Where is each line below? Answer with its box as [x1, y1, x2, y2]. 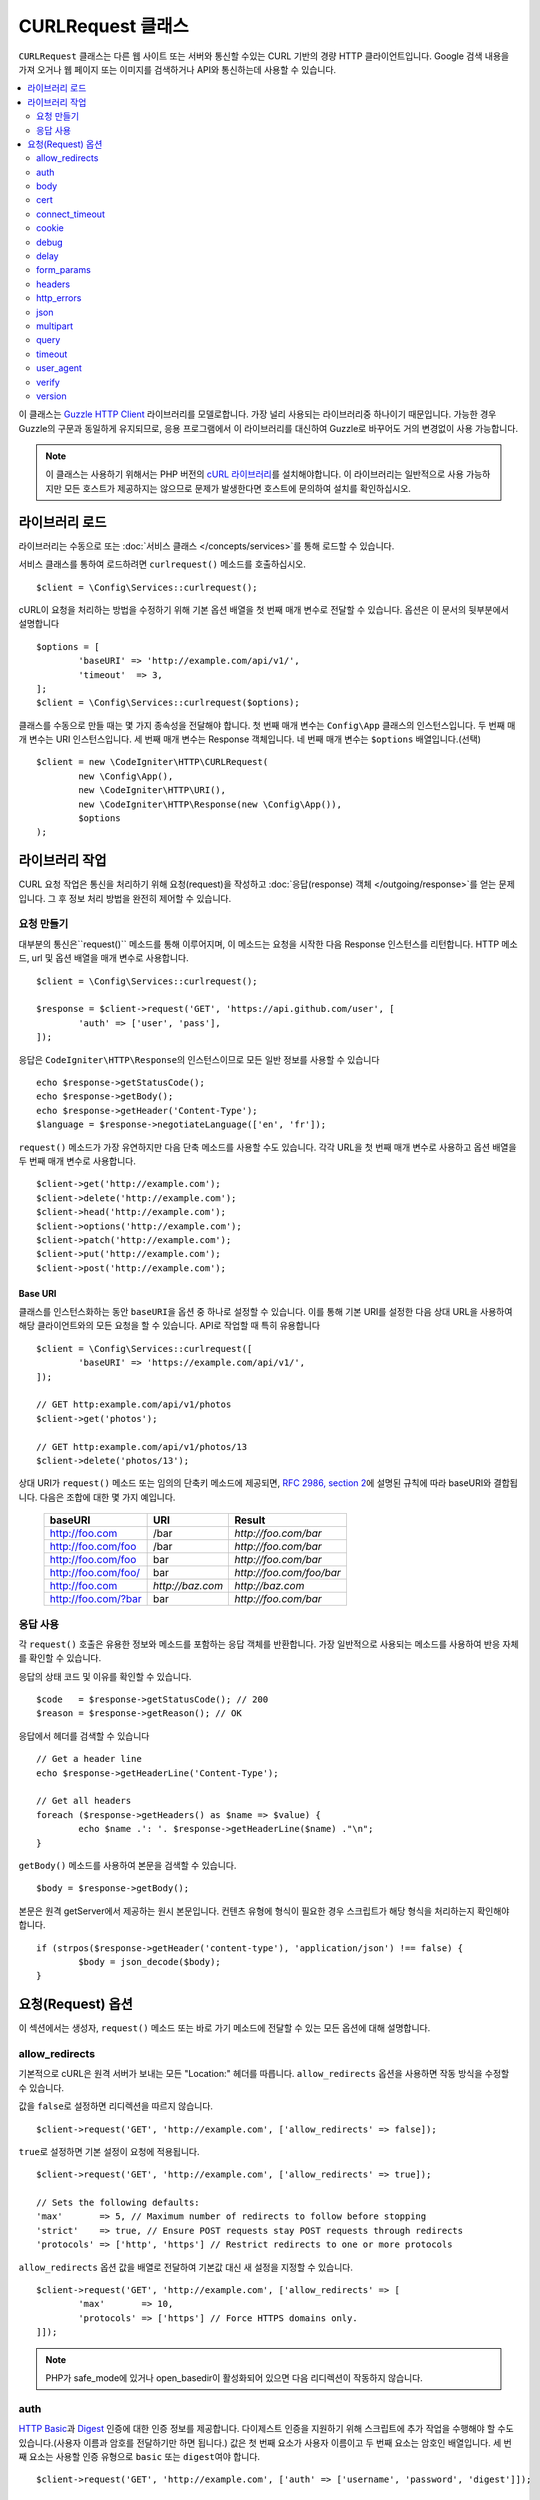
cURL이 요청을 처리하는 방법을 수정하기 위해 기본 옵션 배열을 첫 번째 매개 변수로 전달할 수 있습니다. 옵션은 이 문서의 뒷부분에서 [18, 603, 509, 615]
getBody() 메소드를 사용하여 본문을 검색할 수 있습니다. [18, 1859, 237, 1871]
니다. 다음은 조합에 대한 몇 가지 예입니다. [18, 1491, 176, 1503]
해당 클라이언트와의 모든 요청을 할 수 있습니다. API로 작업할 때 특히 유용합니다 [18, 1320, 320, 1332]
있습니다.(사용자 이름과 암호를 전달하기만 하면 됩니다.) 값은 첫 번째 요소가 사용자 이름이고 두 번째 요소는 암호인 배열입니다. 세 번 [18, 2436, 512, 2449]
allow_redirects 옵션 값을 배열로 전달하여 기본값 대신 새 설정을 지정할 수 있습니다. [18, 2261, 354, 2273]
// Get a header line [36, 1753, 142, 1765]
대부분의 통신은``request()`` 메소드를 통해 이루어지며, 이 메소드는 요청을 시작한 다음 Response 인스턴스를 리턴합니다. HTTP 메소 [18, 938, 519, 950]
